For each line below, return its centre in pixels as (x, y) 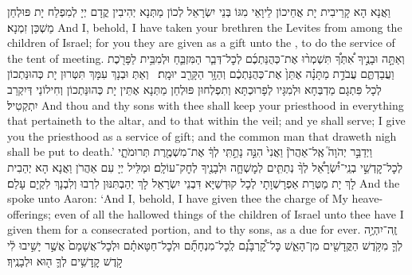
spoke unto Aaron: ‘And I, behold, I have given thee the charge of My (178, 198)
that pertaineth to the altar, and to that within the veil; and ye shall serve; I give (206, 120)
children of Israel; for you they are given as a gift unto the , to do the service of (201, 43)
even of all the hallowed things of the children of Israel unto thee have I (229, 213)
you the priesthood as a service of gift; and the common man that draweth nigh (202, 136)
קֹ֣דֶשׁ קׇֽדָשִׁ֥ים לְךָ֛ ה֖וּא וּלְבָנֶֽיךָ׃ (65, 260)
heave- (367, 198)
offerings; (29, 213)
